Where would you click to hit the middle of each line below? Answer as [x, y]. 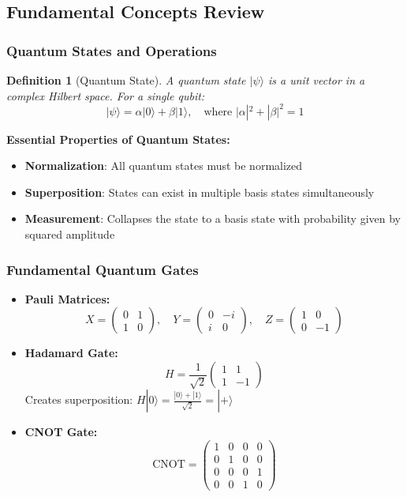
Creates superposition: [79, 399]
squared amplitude [70, 234]
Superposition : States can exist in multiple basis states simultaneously [200, 192]
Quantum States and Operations [112, 50]
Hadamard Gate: [71, 353]
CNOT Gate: [61, 432]
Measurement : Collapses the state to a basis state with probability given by [213, 218]
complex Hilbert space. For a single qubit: [106, 95]
